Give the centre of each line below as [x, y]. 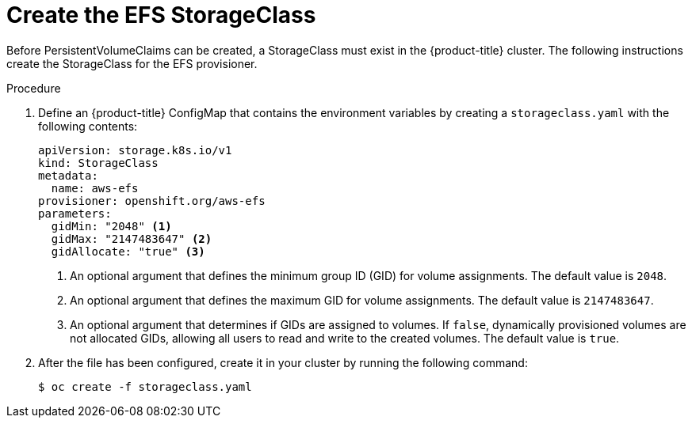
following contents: [88, 126]
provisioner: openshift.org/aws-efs [152, 201]
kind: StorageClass [98, 163]
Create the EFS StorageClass [161, 15]
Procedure [34, 88]
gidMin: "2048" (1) [111, 226]
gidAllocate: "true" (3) [128, 251]
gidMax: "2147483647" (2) [132, 238]
